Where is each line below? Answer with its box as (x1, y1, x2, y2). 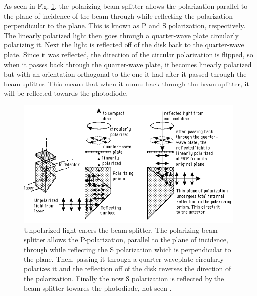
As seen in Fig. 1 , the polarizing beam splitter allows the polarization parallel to (4, 1, 248, 11)
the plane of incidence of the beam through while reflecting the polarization (4, 10, 233, 21)
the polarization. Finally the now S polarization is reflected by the (24, 273, 224, 283)
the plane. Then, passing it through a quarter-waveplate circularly (24, 254, 224, 264)
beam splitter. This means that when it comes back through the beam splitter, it (4, 78, 249, 88)
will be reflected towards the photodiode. (4, 88, 128, 98)
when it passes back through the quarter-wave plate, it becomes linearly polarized (4, 59, 252, 69)
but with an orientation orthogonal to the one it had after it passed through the (4, 69, 247, 79)
